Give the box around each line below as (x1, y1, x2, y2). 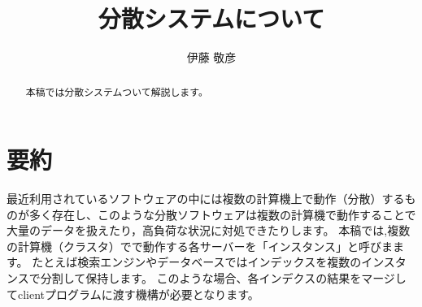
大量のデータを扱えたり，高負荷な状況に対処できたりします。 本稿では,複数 (7, 222, 411, 239)
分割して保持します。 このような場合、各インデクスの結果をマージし (40, 270, 407, 287)
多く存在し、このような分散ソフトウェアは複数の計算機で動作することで (28, 205, 416, 223)
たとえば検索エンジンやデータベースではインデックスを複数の (32, 253, 362, 270)
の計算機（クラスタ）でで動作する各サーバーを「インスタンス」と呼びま (7, 237, 394, 254)
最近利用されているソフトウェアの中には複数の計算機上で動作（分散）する (7, 190, 405, 207)
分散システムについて (98, 2, 325, 35)
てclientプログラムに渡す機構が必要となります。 (7, 285, 259, 302)
